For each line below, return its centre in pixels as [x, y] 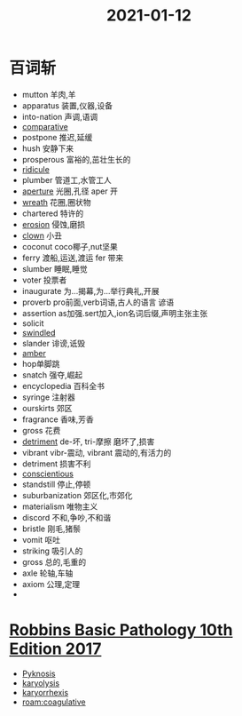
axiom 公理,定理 [51, 584]
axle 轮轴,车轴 [47, 573]
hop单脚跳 [41, 363]
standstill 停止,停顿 [56, 484]
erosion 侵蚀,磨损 [54, 224]
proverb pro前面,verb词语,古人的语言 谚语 [98, 302]
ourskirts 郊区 [47, 408]
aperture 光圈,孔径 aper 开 [70, 191]
